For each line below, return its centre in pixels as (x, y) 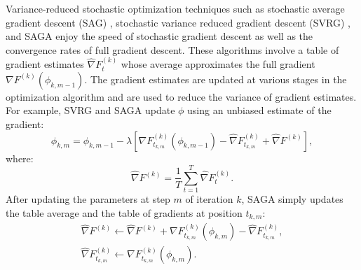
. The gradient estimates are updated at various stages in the (216, 79)
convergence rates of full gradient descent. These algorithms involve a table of (172, 49)
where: (20, 158)
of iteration (209, 199)
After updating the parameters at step (88, 199)
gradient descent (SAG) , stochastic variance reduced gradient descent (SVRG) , (178, 22)
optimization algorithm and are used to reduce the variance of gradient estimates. (181, 96)
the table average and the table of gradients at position (124, 212)
